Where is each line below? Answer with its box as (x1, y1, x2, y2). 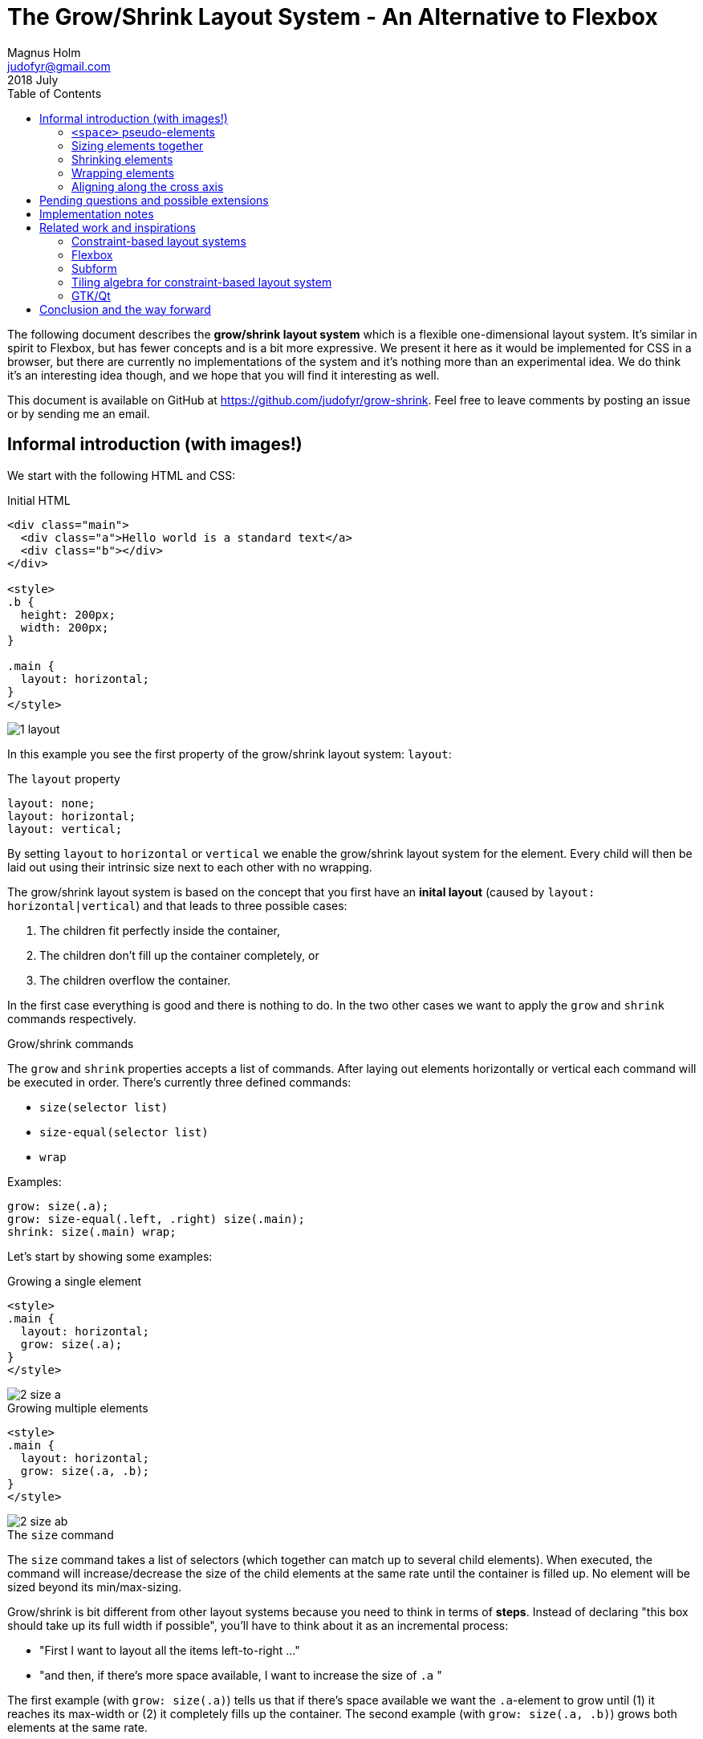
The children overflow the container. (39, 973, 231, 987)
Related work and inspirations (39, 220, 196, 234)
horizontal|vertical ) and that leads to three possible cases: (7, 898, 347, 912)
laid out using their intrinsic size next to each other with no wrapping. (7, 859, 372, 874)
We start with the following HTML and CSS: (7, 468, 236, 482)
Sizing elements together (71, 138, 204, 152)
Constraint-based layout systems (71, 234, 246, 248)
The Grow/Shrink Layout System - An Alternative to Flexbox (7, 3, 658, 30)
